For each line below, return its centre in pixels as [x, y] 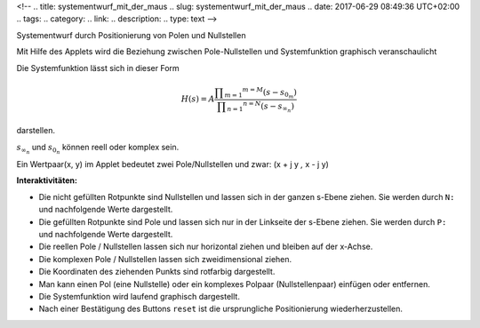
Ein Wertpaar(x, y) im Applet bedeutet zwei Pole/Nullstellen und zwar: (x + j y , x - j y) [172, 164]
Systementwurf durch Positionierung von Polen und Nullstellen [131, 35]
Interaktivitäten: [47, 180]
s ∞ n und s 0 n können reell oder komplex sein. [98, 148]
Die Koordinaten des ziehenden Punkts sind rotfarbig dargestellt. [157, 272]
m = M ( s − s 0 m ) [269, 93]
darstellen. [36, 131]
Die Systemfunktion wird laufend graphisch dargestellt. [139, 296]
